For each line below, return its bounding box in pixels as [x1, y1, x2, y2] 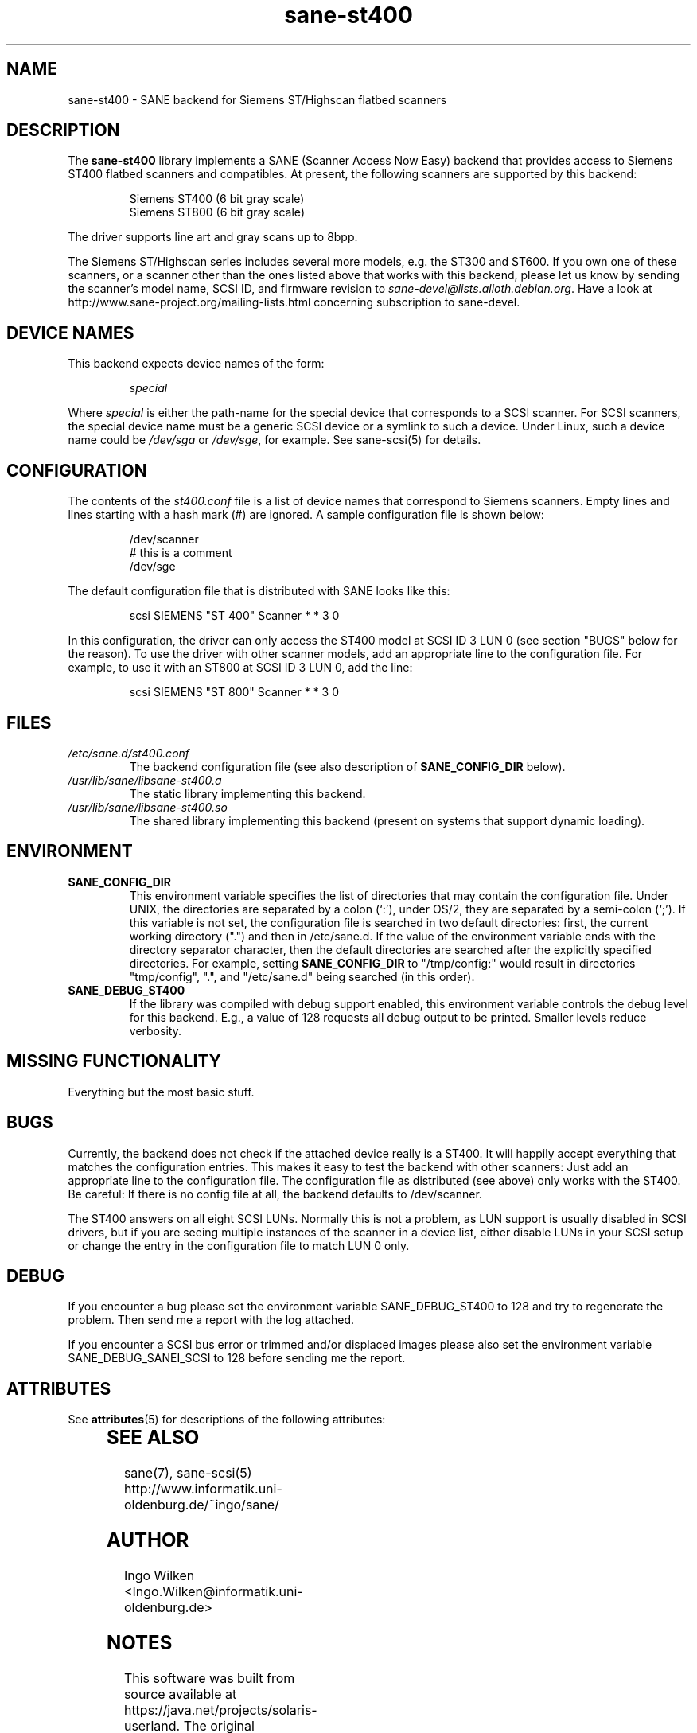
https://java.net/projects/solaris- [123, 1701, 317, 1718]
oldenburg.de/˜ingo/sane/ [123, 1497, 279, 1513]
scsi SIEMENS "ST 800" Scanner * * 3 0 [129, 685, 339, 699]
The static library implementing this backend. [129, 786, 366, 800]
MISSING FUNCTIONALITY [6, 1051, 221, 1072]
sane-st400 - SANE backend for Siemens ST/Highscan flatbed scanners [68, 92, 447, 107]
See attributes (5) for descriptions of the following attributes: [68, 1412, 386, 1427]
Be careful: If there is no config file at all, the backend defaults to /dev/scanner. [68, 1186, 482, 1201]
